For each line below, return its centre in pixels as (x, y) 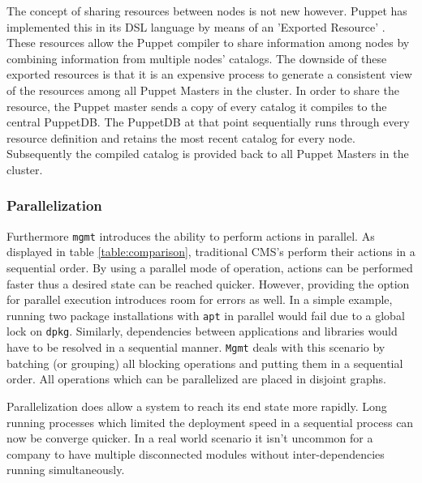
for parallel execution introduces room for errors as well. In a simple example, (200, 299)
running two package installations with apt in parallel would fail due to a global (206, 315)
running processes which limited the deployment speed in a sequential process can (210, 422)
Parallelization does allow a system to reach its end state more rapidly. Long (197, 406)
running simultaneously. (66, 470)
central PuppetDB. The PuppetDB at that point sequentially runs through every (208, 122)
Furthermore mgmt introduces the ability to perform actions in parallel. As (191, 235)
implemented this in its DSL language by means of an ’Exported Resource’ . (196, 26)
